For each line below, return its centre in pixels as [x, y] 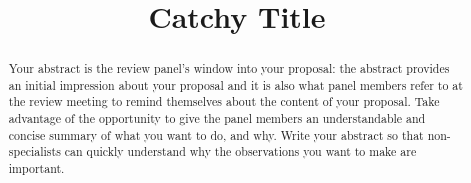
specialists [34, 151]
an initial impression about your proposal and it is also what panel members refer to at [235, 84]
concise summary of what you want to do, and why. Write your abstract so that [216, 134]
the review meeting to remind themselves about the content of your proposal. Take [224, 101]
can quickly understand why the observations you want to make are [240, 151]
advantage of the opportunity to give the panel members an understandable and [217, 118]
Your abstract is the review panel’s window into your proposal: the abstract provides [229, 68]
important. [36, 168]
